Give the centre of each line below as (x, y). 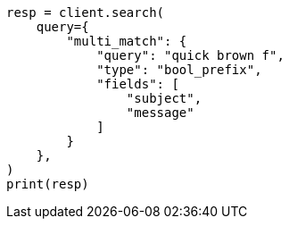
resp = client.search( (86, 13)
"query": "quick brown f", (190, 55)
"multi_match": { (127, 41)
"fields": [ (138, 84)
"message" (160, 113)
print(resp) (48, 184)
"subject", (164, 98)
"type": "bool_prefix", (179, 70)
